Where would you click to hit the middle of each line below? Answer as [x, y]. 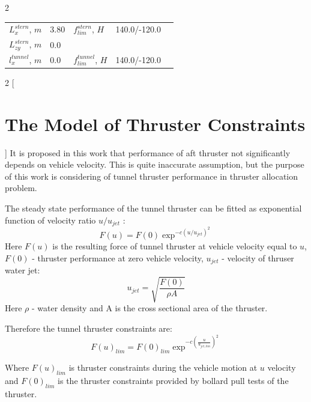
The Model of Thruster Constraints [155, 123]
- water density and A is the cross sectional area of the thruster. [150, 308]
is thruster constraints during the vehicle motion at [163, 367]
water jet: [23, 270]
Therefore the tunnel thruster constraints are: [89, 328]
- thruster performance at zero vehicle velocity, [118, 257]
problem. [21, 188]
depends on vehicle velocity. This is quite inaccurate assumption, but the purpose [155, 164]
